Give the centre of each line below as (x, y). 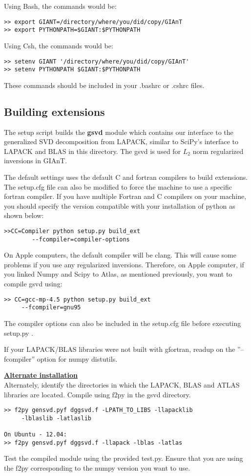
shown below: (24, 215)
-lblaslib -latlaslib (56, 418)
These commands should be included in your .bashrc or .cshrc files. (104, 85)
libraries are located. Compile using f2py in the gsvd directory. (97, 394)
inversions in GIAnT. (36, 161)
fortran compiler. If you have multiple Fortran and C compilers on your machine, (125, 196)
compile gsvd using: (33, 284)
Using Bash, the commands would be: (60, 6)
